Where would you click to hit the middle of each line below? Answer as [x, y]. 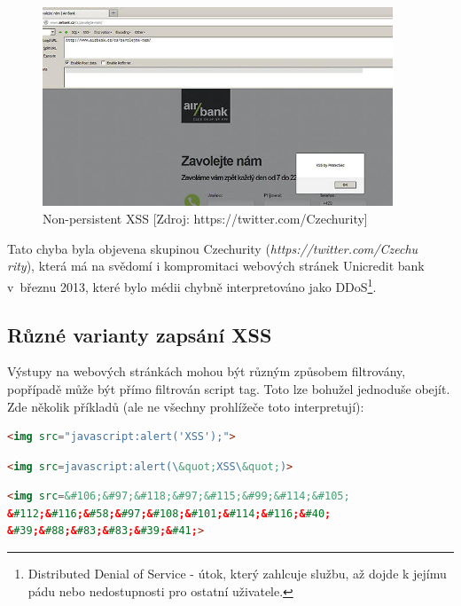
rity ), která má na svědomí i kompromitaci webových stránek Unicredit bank [216, 266]
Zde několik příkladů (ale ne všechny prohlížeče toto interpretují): [186, 406]
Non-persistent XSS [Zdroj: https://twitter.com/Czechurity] [205, 219]
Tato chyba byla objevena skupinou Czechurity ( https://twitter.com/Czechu [213, 248]
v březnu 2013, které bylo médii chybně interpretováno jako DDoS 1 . [192, 285]
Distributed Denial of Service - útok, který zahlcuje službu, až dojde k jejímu [237, 574]
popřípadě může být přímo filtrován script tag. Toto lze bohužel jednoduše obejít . [229, 388]
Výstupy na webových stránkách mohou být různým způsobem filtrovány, [207, 371]
